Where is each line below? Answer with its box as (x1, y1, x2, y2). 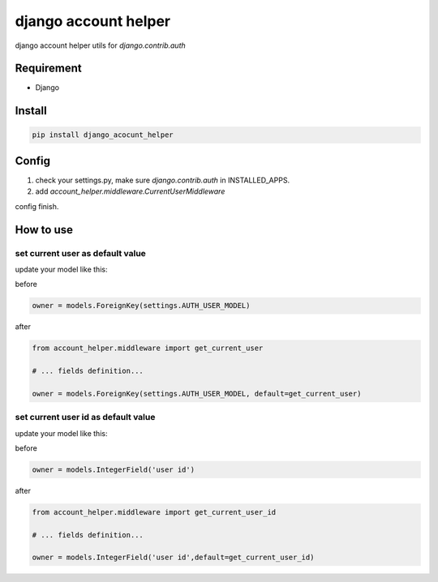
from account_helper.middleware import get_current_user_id (32, 507, 277, 516)
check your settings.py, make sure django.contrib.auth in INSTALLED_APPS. (35, 175, 290, 185)
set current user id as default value (15, 412, 156, 423)
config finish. (15, 201, 59, 211)
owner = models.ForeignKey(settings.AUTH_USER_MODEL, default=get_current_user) (32, 389, 362, 398)
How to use (15, 223, 73, 237)
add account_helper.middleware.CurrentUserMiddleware (35, 186, 225, 196)
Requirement (15, 62, 83, 75)
